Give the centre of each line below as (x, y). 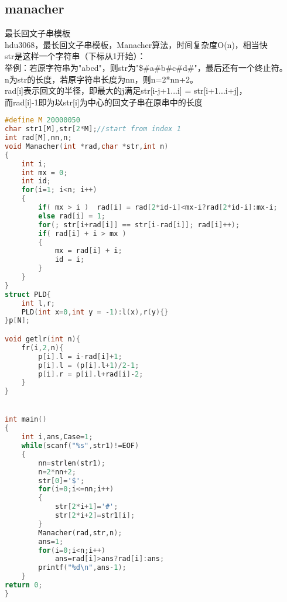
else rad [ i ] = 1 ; (72, 216)
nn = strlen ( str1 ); (72, 463)
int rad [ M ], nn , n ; (38, 138)
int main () (26, 420)
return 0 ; (24, 585)
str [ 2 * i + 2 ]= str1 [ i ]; (95, 516)
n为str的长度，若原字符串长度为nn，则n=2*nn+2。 (101, 79)
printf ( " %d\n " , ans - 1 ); (82, 568)
